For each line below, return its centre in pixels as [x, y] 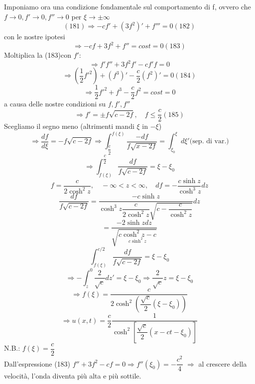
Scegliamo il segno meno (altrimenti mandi [69, 126]
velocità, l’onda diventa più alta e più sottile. [73, 376]
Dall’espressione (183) [37, 363]
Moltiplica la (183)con [38, 55]
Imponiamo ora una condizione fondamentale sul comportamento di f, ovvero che [127, 6]
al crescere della [223, 363]
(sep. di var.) [209, 142]
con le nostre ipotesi [35, 37]
